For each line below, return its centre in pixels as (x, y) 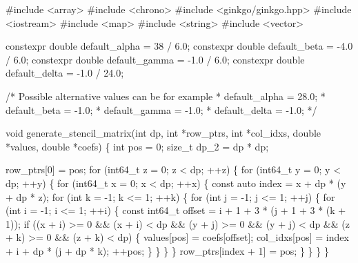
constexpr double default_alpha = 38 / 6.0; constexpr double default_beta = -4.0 (179, 46)
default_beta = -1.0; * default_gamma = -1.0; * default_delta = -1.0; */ (161, 109)
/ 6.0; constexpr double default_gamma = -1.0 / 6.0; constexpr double (155, 59)
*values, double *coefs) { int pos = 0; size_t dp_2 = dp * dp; (137, 146)
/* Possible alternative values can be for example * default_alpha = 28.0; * (166, 96)
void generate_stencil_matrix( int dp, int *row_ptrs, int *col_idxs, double (163, 133)
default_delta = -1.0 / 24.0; (65, 73)
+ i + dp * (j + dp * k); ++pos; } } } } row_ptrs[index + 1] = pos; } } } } (167, 250)
